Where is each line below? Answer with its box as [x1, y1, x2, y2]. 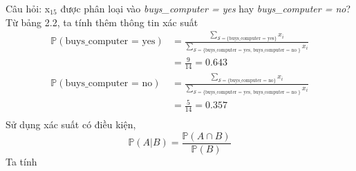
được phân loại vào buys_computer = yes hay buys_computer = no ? [60, 1, 351, 15]
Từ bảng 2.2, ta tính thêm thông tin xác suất [6, 14, 198, 29]
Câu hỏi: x [6, 1, 50, 15]
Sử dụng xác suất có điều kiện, [6, 117, 136, 132]
